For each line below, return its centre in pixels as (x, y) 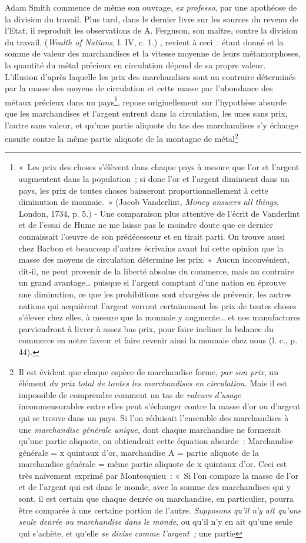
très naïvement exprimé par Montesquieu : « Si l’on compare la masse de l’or (159, 475)
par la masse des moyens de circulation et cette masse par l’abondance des (139, 88)
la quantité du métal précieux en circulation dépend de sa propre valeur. (135, 64)
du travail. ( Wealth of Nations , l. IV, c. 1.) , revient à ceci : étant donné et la (144, 42)
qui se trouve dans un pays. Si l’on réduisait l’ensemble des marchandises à (154, 417)
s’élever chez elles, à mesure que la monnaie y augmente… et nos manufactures (159, 317)
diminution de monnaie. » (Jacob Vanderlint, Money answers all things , (149, 202)
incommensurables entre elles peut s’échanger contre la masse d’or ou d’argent (159, 406)
